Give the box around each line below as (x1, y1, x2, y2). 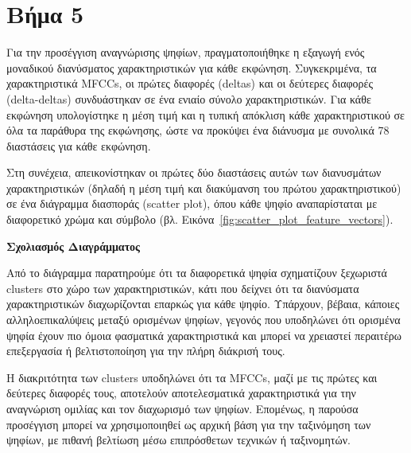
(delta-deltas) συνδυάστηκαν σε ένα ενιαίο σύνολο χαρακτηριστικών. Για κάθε (6, 90, 371, 107)
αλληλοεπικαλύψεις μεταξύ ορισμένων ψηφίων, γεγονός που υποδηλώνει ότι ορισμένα (6, 311, 401, 328)
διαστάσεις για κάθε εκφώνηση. (6, 137, 151, 154)
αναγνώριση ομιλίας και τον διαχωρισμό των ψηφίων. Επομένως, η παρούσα (6, 400, 359, 416)
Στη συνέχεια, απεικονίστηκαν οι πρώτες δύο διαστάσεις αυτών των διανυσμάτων (6, 164, 382, 181)
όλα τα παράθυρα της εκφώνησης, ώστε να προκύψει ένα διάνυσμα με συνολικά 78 (6, 122, 390, 139)
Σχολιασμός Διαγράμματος (6, 237, 141, 254)
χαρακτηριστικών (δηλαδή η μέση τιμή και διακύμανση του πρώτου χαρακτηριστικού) (6, 179, 401, 196)
